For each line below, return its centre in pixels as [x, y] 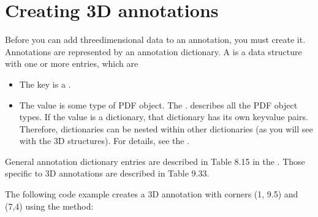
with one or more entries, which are [72, 63]
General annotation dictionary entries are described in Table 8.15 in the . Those [155, 161]
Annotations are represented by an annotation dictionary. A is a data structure [153, 51]
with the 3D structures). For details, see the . [104, 141]
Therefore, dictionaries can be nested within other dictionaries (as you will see [166, 128]
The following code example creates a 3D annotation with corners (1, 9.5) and [152, 194]
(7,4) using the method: [49, 206]
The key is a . [45, 84]
